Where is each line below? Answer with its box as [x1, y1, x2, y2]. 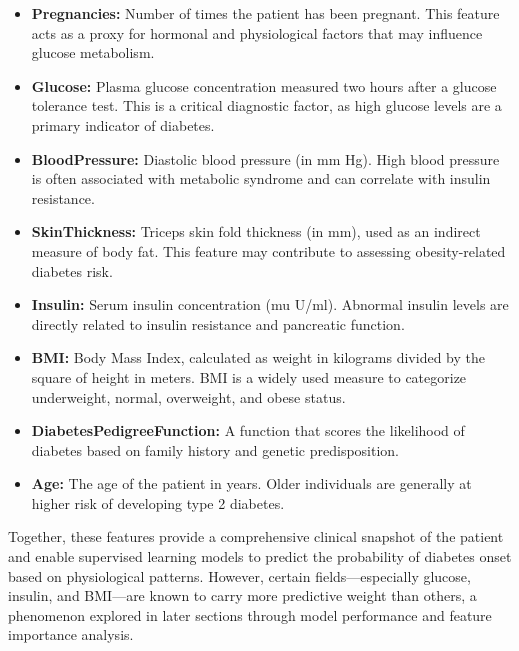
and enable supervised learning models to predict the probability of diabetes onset [8, 546, 512, 567]
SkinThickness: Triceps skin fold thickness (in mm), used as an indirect [31, 221, 481, 242]
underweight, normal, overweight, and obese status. [31, 386, 346, 407]
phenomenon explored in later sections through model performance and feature [8, 604, 492, 625]
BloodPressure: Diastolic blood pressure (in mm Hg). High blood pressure [31, 148, 500, 169]
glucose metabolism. [31, 42, 155, 63]
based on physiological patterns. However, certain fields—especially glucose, [8, 565, 471, 586]
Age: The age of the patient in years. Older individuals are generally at [31, 473, 472, 494]
